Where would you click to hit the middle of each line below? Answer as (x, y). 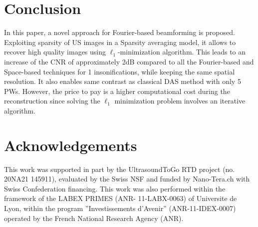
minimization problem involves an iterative (180, 101)
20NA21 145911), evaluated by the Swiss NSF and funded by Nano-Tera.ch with (127, 179)
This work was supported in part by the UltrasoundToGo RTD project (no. (120, 169)
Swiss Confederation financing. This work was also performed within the (115, 188)
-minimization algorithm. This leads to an (182, 52)
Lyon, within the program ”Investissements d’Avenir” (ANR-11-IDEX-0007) (120, 208)
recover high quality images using (55, 52)
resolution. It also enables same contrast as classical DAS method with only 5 (123, 81)
